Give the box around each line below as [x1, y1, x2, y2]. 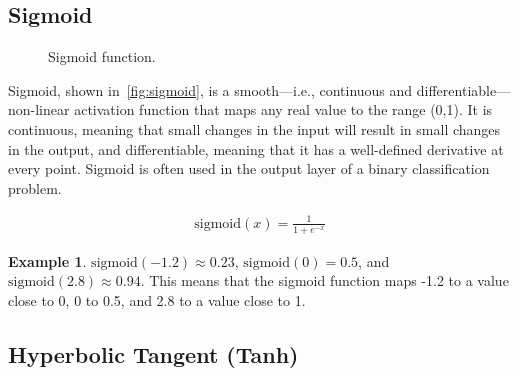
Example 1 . [8, 250, 87, 271]
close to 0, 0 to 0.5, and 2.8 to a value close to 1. [8, 289, 306, 310]
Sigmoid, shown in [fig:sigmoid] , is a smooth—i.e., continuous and [8, 79, 413, 100]
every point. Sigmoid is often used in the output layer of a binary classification [8, 158, 490, 179]
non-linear [8, 99, 70, 120]
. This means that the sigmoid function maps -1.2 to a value [140, 270, 509, 291]
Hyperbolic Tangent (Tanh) [8, 338, 299, 369]
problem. [8, 177, 62, 198]
